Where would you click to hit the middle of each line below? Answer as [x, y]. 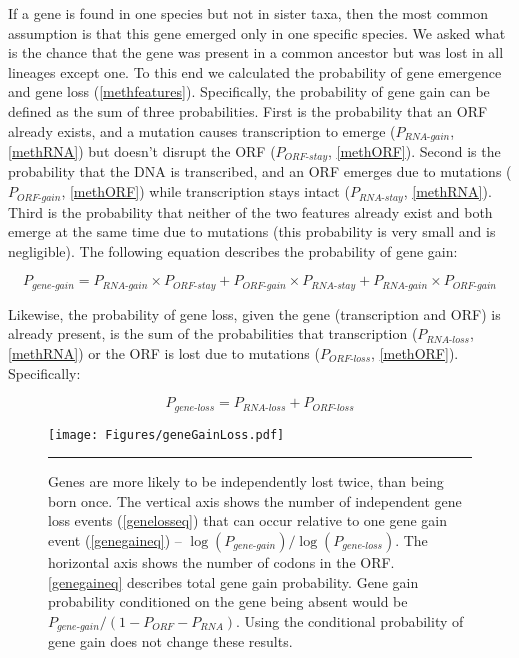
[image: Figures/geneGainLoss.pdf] [166, 434]
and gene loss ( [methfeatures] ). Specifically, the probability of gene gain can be [249, 91]
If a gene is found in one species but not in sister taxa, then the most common [248, 13]
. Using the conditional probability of [350, 620]
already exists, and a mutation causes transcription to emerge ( [202, 130]
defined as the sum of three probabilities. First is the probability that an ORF [248, 110]
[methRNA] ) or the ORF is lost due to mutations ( [164, 352]
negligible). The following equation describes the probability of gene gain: [233, 250]
